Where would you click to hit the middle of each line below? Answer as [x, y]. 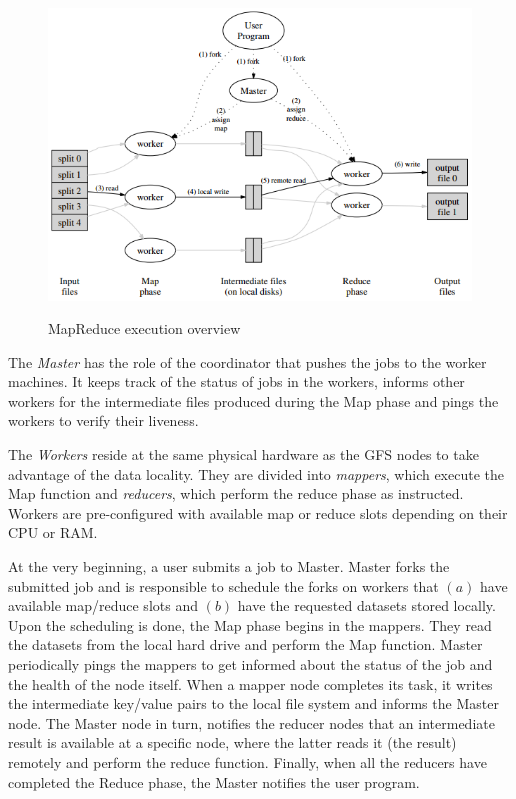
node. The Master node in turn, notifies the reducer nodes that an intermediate [251, 722]
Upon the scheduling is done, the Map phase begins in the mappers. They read [250, 624]
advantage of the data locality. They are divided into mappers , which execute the [256, 473]
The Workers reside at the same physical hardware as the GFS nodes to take [243, 454]
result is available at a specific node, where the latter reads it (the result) [232, 742]
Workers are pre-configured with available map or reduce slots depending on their [258, 512]
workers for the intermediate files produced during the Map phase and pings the [253, 400]
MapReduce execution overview [144, 328]
